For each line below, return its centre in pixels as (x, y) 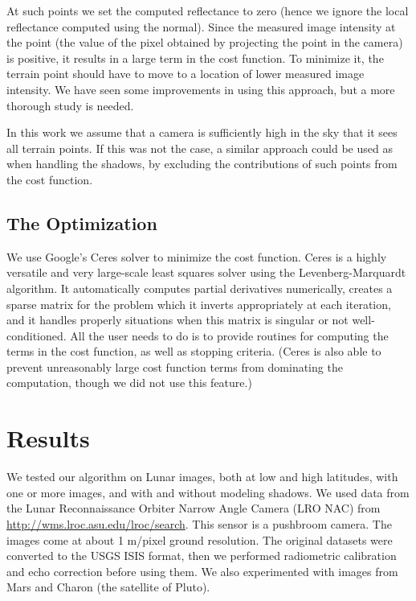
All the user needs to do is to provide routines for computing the (229, 335)
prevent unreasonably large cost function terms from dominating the (175, 366)
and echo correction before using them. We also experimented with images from (202, 571)
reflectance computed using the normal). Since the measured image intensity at (201, 26)
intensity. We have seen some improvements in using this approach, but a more (201, 89)
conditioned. (37, 335)
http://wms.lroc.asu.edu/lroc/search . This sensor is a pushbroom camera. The (199, 523)
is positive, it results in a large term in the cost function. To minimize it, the (195, 58)
